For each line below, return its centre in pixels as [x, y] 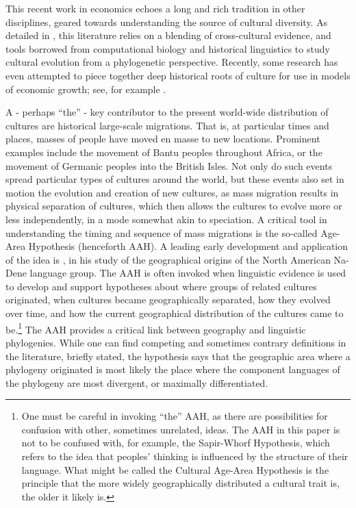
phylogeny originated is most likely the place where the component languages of [173, 369]
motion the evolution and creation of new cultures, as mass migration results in [172, 192]
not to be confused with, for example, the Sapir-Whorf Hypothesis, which [176, 443]
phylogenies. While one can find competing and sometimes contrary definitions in [176, 342]
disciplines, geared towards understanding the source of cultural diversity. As [167, 22]
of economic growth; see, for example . [86, 89]
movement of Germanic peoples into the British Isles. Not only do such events [169, 165]
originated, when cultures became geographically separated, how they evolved [168, 300]
